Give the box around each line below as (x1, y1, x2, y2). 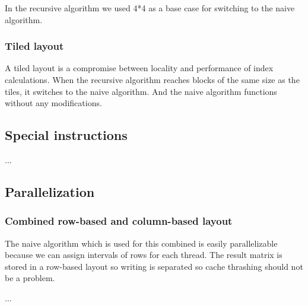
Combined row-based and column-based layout (5, 213, 233, 228)
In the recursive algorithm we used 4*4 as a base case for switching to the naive (5, 2, 295, 14)
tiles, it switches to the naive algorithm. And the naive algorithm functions (5, 85, 277, 97)
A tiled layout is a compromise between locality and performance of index (5, 62, 274, 74)
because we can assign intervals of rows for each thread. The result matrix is (5, 248, 282, 261)
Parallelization (5, 182, 95, 200)
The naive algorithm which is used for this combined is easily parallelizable (5, 237, 278, 249)
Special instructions (5, 126, 128, 144)
